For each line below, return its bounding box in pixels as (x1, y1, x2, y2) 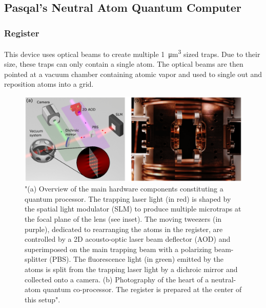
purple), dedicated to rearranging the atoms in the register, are (25, 223, 223, 234)
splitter (25, 254, 47, 264)
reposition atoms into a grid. (4, 79, 94, 89)
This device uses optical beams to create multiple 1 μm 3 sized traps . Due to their (4, 47, 260, 59)
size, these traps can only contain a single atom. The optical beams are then (4, 59, 243, 69)
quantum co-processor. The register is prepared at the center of (43, 284, 242, 295)
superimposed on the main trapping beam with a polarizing (25, 243, 212, 254)
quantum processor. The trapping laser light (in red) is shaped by (25, 193, 231, 204)
